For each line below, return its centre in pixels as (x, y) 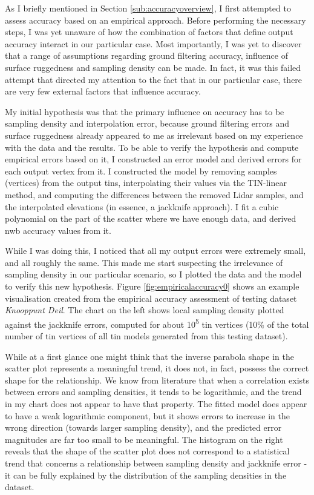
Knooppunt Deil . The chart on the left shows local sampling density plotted (145, 310)
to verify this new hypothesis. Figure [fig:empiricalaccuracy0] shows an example (152, 286)
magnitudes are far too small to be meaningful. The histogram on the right (144, 439)
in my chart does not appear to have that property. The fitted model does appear (156, 404)
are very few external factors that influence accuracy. (103, 91)
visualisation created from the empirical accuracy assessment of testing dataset (151, 298)
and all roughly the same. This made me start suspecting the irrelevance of (144, 262)
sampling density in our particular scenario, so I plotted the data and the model (153, 274)
